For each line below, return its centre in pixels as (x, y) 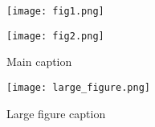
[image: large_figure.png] (78, 87)
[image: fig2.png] (55, 36)
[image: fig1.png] (55, 11)
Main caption (39, 61)
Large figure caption (56, 113)
